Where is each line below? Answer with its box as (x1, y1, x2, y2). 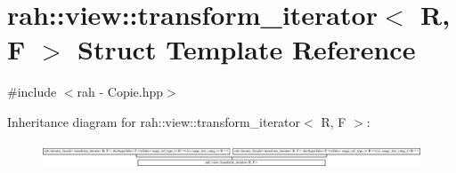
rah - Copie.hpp (77, 83, 164, 101)
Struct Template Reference (77, 31, 416, 67)
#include (7, 83, 57, 101)
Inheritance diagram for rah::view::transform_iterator (7, 112, 301, 130)
